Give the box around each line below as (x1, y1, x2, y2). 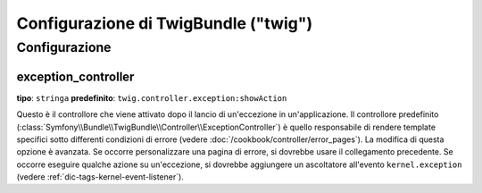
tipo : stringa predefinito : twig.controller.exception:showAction (16, 92, 287, 103)
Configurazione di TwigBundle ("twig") (16, 13, 312, 33)
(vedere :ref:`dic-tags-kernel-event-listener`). (16, 172, 185, 182)
